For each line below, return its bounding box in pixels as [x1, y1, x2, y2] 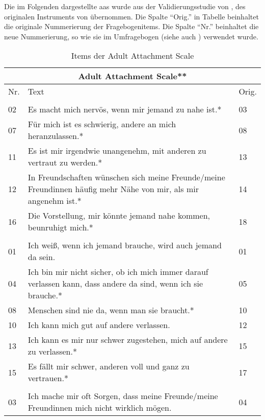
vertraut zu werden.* [28, 156, 102, 169]
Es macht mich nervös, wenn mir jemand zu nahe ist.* [28, 103, 222, 115]
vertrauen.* [28, 372, 68, 384]
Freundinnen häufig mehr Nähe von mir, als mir [28, 183, 199, 195]
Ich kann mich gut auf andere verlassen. [28, 319, 170, 331]
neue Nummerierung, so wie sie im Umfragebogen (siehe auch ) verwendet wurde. [4, 31, 258, 41]
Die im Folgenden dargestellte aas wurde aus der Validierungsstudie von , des [4, 1, 246, 11]
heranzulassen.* [28, 130, 84, 142]
